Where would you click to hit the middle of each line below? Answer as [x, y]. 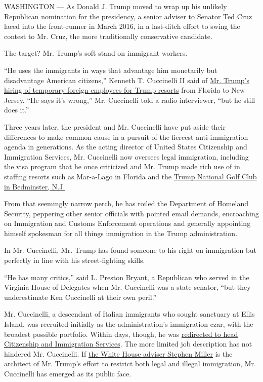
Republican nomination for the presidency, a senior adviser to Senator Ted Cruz [128, 16]
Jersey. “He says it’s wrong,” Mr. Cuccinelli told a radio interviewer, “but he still [130, 100]
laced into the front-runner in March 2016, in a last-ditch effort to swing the [122, 26]
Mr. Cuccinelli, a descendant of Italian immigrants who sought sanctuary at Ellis [129, 314]
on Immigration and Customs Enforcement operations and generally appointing [127, 223]
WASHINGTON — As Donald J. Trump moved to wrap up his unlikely [116, 6]
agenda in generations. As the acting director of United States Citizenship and [126, 147]
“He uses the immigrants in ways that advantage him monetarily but [111, 70]
